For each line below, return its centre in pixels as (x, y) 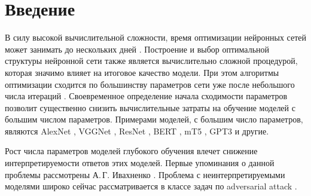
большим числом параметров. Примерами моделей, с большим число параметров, (154, 119)
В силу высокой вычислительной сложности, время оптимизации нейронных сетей (155, 37)
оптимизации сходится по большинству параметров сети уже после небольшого (150, 84)
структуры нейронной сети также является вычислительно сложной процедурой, (151, 61)
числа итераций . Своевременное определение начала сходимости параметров (146, 96)
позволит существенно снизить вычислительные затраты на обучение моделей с (150, 107)
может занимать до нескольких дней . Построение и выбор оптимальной (137, 49)
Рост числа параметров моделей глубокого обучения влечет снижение (131, 151)
